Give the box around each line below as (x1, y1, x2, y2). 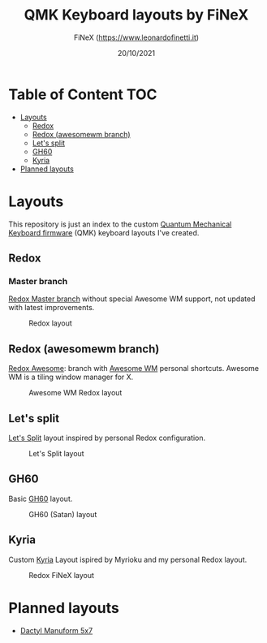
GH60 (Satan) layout (28, 509, 97, 519)
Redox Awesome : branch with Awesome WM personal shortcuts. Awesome (8, 364, 260, 373)
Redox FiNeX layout (28, 570, 95, 580)
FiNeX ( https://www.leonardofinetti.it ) (73, 32, 200, 42)
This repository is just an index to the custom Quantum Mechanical (8, 219, 232, 229)
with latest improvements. (8, 303, 95, 313)
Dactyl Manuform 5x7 (19, 625, 93, 635)
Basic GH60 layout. (8, 494, 73, 503)
